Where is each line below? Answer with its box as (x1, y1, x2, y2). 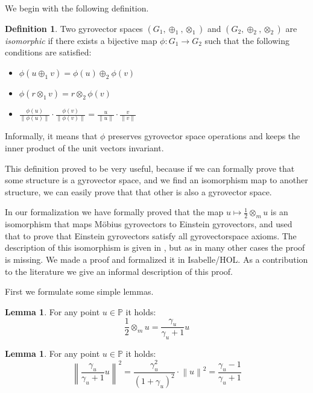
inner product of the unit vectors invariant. (5, 142, 164, 154)
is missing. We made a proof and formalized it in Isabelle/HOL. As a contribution (5, 253, 308, 266)
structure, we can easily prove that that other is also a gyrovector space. (5, 185, 272, 198)
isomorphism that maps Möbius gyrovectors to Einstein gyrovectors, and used (5, 218, 292, 230)
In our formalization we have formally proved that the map (5, 206, 224, 218)
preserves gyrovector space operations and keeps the (108, 130, 300, 142)
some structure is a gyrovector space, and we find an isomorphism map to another (5, 174, 308, 186)
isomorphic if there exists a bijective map (5, 34, 157, 46)
